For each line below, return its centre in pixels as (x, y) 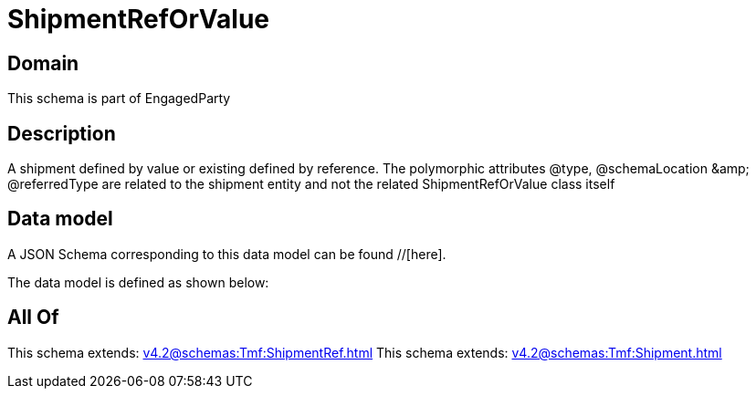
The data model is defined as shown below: (138, 282)
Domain (43, 63)
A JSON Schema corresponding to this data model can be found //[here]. (227, 254)
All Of (33, 318)
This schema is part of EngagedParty (119, 99)
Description (62, 133)
